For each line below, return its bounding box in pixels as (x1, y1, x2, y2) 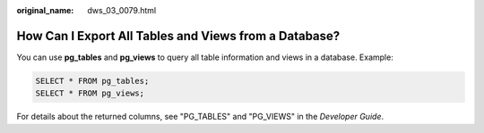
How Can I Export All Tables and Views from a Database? (16, 28, 341, 44)
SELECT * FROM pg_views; (35, 88, 145, 98)
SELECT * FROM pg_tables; (35, 76, 150, 86)
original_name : (16, 5, 74, 15)
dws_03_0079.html (87, 5, 157, 15)
